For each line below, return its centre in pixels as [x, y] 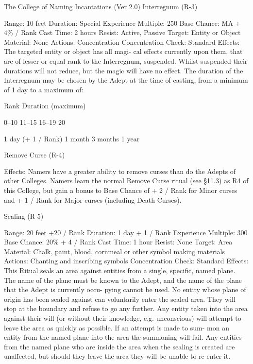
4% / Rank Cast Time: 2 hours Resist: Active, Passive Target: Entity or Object [122, 32]
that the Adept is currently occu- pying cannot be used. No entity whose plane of [125, 289]
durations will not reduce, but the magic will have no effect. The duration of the [124, 70]
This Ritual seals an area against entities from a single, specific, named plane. [120, 270]
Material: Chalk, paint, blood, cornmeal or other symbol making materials [114, 251]
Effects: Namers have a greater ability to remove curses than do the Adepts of [120, 171]
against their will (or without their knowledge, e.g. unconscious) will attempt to [123, 318]
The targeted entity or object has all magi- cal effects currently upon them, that [123, 51]
